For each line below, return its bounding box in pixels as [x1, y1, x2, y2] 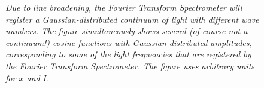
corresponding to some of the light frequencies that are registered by [5, 48, 251, 60]
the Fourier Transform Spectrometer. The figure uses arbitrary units [5, 59, 255, 72]
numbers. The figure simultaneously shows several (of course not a [5, 25, 248, 37]
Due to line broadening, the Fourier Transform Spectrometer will [5, 1, 242, 13]
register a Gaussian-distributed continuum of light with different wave [5, 13, 259, 25]
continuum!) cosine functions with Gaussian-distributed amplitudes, [5, 36, 252, 48]
